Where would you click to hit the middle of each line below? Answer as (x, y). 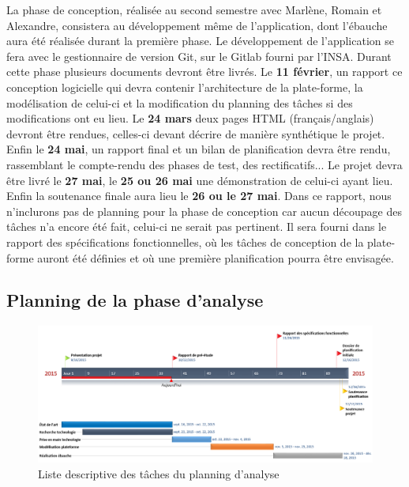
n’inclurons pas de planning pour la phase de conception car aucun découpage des (204, 211)
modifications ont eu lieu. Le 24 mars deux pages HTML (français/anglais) (190, 118)
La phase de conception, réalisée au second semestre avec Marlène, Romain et (194, 9)
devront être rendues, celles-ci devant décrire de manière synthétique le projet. (196, 133)
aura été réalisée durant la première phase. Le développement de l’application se (200, 41)
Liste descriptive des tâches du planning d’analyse (159, 473)
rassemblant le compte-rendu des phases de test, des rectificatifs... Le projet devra (204, 164)
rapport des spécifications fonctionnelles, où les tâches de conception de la (185, 242)
